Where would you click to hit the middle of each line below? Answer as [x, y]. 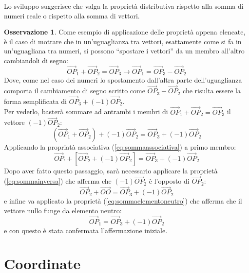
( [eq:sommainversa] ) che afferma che [58, 181]
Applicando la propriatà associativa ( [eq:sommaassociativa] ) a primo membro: [120, 147]
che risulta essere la [212, 91]
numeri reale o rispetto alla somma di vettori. [72, 15]
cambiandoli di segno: [36, 60]
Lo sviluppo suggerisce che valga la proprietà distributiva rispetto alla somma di [124, 6]
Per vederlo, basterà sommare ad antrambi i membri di [86, 111]
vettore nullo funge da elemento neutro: [63, 210]
